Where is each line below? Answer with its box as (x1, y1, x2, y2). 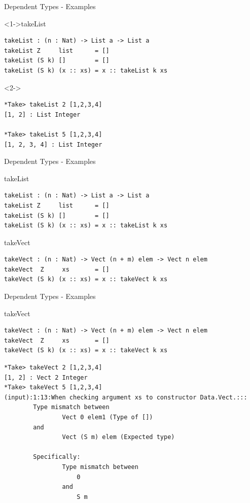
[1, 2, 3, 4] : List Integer (4, 141, 102, 148)
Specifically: (33, 453, 81, 461)
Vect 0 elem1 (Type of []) (62, 414, 153, 421)
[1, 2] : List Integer (4, 111, 81, 118)
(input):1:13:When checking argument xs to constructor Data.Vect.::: (4, 393, 247, 401)
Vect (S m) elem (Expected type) (62, 433, 175, 441)
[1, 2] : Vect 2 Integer (4, 374, 88, 381)
